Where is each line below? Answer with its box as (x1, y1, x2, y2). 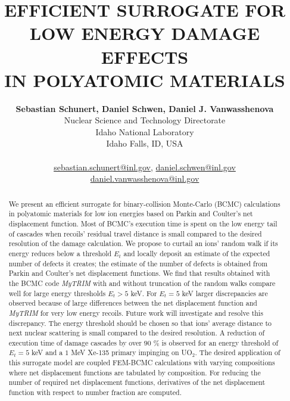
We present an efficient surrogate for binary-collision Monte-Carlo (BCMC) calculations (8, 198, 280, 209)
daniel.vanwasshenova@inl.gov (90, 172, 199, 185)
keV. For (130, 288, 157, 298)
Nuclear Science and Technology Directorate (64, 114, 226, 126)
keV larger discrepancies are (182, 288, 268, 298)
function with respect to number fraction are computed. (8, 387, 182, 397)
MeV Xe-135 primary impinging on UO (71, 347, 192, 358)
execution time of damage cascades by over (8, 337, 142, 347)
